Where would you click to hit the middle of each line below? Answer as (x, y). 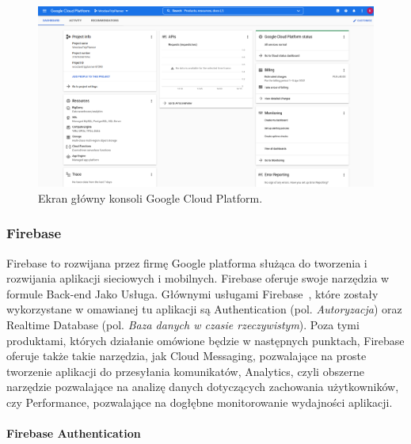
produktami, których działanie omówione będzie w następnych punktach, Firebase (205, 340)
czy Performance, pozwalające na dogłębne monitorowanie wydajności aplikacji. (200, 402)
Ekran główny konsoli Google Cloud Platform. (150, 197)
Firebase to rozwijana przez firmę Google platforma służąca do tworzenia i (187, 262)
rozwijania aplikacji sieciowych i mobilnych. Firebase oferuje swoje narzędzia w (198, 278)
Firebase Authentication (74, 433)
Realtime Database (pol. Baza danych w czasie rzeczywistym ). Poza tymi (183, 324)
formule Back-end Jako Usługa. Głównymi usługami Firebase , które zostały (192, 293)
